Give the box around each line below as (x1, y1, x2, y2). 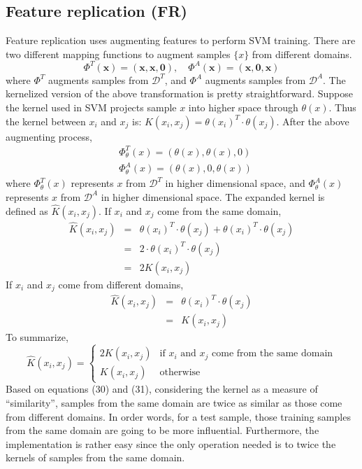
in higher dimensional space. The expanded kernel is (101, 189, 325, 204)
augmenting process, (6, 129, 92, 143)
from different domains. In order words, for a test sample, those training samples (6, 409, 351, 423)
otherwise (159, 367, 201, 378)
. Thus (328, 100, 356, 115)
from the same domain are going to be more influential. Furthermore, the (6, 423, 319, 437)
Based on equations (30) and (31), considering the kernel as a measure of (6, 381, 318, 396)
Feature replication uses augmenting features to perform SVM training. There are (6, 33, 356, 48)
